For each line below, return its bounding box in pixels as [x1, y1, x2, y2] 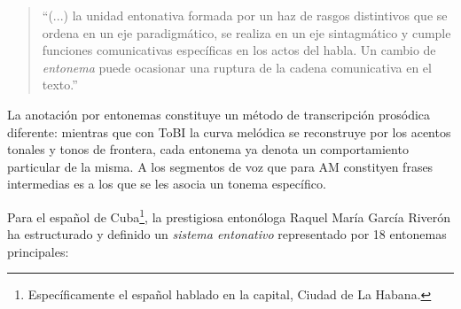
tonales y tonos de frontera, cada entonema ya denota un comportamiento [7, 140, 409, 158]
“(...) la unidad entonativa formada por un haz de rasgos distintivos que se [42, 6, 448, 24]
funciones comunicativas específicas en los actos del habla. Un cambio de [42, 41, 436, 59]
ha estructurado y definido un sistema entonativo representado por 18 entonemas [7, 225, 447, 243]
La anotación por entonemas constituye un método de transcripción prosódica [7, 104, 431, 123]
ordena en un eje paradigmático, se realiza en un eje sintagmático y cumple [42, 23, 451, 42]
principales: [7, 242, 69, 260]
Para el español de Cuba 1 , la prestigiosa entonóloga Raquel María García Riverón [7, 205, 451, 226]
